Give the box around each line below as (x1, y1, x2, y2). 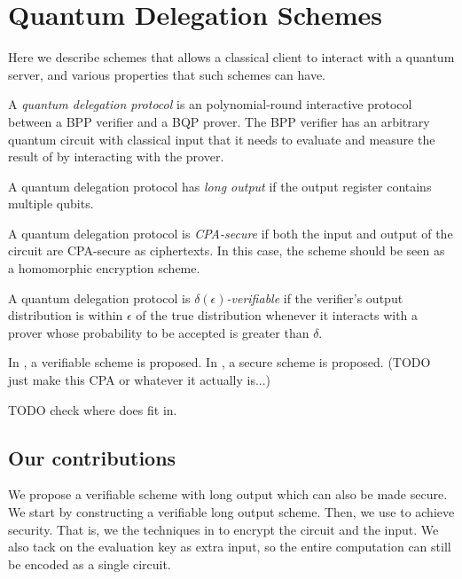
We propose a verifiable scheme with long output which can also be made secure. (8, 485, 448, 504)
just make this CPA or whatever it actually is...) (8, 371, 271, 389)
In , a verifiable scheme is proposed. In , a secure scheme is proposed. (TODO (8, 353, 431, 372)
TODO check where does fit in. (8, 400, 177, 419)
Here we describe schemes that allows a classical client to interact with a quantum (8, 48, 455, 67)
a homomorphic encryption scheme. (8, 259, 200, 278)
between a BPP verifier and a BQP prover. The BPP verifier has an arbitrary (8, 112, 430, 130)
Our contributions (8, 443, 176, 471)
